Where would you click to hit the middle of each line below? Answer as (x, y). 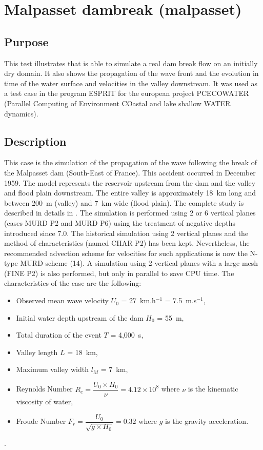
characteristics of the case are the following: (73, 283)
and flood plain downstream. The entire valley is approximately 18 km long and (130, 193)
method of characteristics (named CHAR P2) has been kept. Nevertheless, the (127, 243)
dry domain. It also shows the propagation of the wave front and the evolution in (131, 73)
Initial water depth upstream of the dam (80, 317)
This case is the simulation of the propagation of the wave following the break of (131, 162)
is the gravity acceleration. (207, 421)
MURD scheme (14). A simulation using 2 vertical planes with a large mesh (139, 263)
